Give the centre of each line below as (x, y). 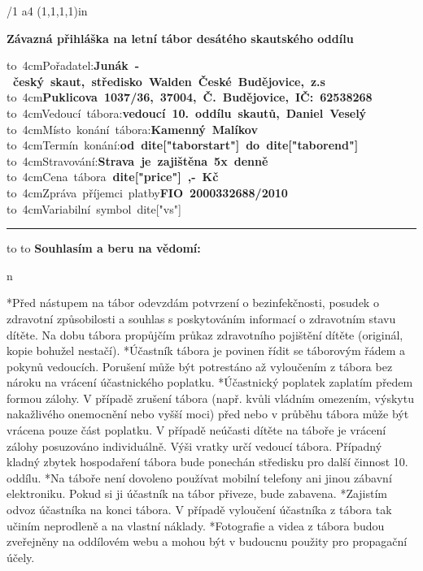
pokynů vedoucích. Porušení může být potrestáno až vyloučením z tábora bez (200, 366)
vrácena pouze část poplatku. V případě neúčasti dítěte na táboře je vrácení (196, 430)
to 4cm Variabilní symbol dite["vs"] (94, 208)
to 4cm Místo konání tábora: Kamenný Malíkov (132, 129)
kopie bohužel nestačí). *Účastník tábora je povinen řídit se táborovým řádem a (206, 350)
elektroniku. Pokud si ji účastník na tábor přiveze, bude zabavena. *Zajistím (197, 493)
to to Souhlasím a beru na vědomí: (104, 248)
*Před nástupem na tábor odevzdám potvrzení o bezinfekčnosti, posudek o (193, 303)
